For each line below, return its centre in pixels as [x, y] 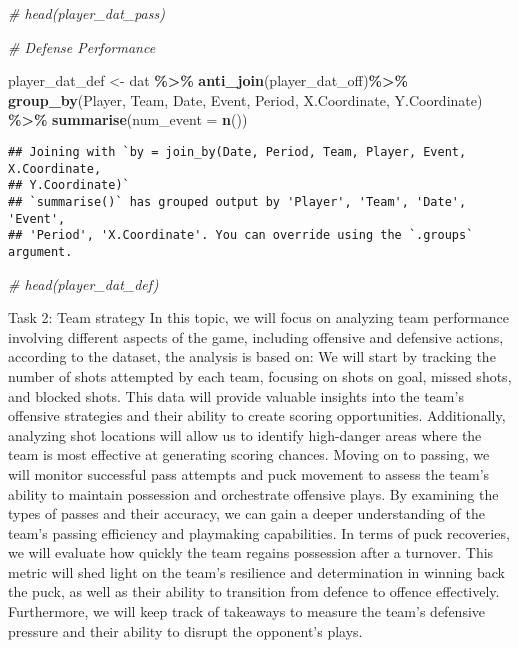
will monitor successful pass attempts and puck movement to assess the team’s [249, 473]
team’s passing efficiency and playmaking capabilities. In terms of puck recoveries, [259, 532]
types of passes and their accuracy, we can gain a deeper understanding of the [246, 513]
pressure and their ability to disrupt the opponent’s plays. [185, 630]
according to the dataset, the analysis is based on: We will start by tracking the [252, 356]
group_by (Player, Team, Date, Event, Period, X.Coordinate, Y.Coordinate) [245, 99]
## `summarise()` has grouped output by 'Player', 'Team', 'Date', [237, 201]
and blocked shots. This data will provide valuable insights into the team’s [236, 395]
